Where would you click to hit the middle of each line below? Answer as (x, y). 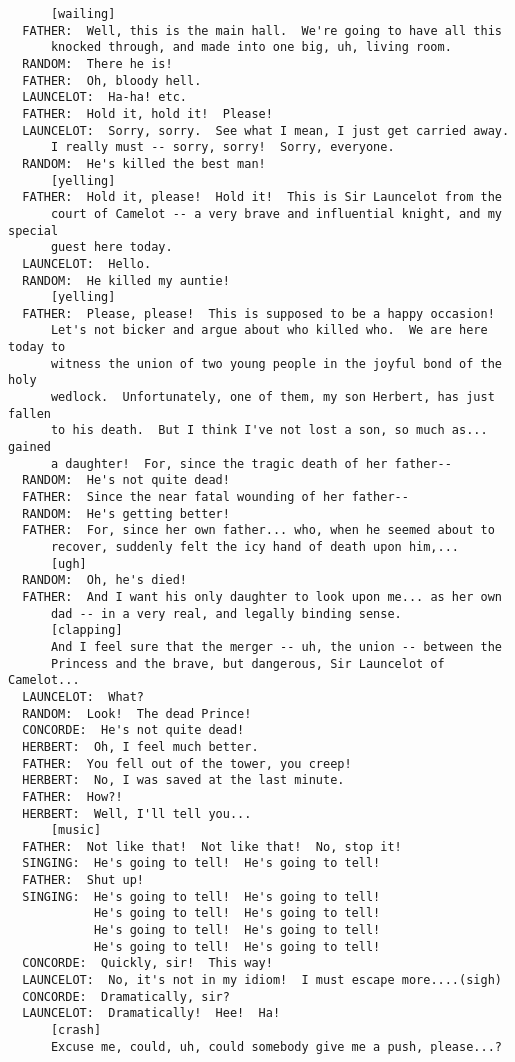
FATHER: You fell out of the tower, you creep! (187, 763)
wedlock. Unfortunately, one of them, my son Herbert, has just (272, 397)
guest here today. (111, 247)
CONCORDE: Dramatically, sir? (126, 996)
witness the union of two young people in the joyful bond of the (276, 363)
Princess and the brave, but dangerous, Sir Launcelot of (247, 663)
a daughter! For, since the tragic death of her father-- (251, 463)
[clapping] (86, 630)
